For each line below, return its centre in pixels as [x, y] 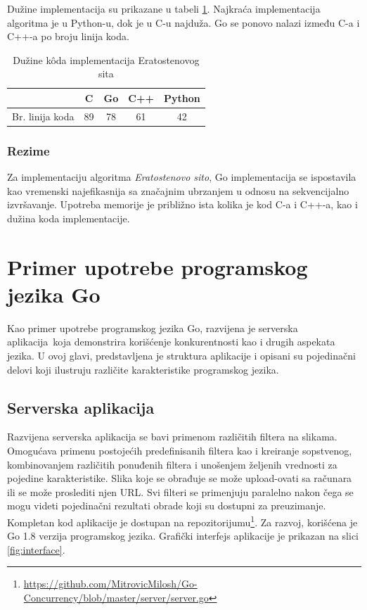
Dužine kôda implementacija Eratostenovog [106, 59]
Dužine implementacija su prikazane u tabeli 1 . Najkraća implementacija [164, 8]
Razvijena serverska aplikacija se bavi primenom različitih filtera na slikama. [172, 437]
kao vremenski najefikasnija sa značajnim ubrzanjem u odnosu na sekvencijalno [178, 190]
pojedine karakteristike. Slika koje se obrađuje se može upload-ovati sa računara [180, 478]
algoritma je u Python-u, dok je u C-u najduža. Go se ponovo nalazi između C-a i [183, 22]
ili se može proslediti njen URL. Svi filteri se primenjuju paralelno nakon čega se [180, 491]
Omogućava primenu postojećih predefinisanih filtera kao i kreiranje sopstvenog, [180, 450]
